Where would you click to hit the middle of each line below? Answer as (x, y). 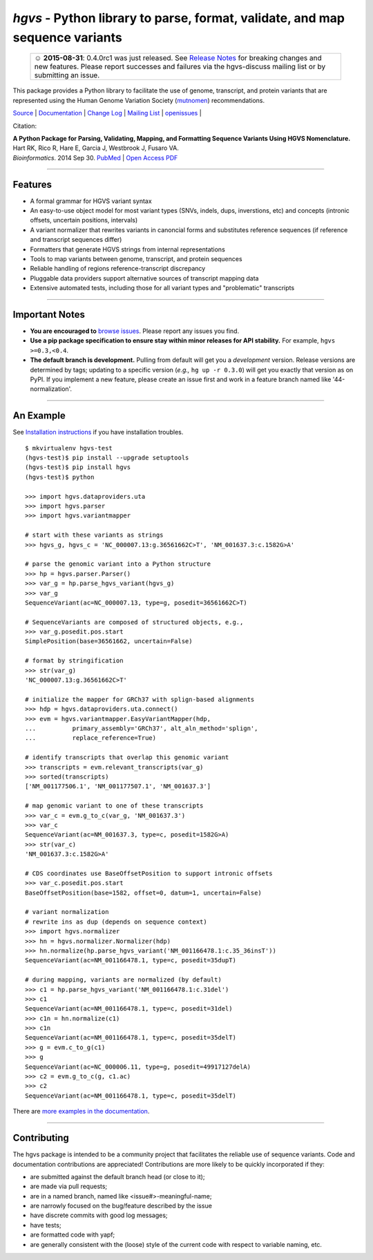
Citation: (25, 126)
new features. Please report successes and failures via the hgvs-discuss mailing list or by (180, 67)
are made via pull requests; (69, 1186)
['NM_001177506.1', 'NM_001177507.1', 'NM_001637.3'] (118, 786)
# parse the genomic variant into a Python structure (118, 564)
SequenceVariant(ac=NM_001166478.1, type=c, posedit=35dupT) (131, 961)
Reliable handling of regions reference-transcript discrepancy (118, 269)
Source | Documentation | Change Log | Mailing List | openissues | (107, 113)
